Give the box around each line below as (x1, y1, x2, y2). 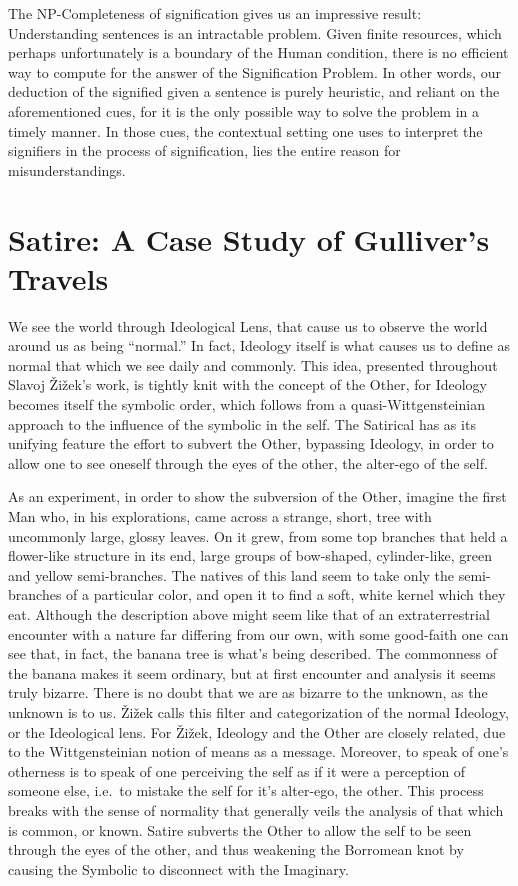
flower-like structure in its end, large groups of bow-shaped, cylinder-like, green (8, 545, 492, 566)
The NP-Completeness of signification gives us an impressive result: (8, 3, 422, 23)
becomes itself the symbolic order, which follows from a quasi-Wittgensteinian (8, 394, 485, 415)
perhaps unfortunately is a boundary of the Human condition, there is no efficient (8, 42, 509, 63)
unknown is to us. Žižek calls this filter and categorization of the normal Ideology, (8, 701, 509, 722)
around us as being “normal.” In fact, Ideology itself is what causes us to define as (8, 335, 510, 356)
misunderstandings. (8, 159, 126, 180)
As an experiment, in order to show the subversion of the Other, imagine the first (8, 486, 507, 507)
